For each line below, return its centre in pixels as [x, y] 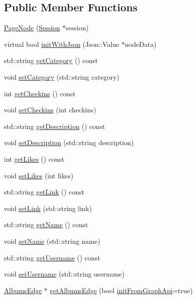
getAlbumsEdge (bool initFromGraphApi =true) [121, 290]
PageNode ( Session [32, 28]
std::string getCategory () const [51, 60]
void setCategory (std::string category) [62, 76]
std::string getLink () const [44, 192]
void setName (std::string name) [52, 241]
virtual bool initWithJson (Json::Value [62, 44]
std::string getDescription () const [55, 126]
